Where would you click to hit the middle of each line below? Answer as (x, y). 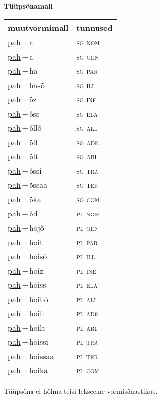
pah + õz (22, 99)
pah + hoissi (28, 341)
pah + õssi (25, 170)
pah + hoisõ (28, 256)
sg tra (87, 170)
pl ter (87, 356)
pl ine (86, 270)
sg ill (86, 85)
